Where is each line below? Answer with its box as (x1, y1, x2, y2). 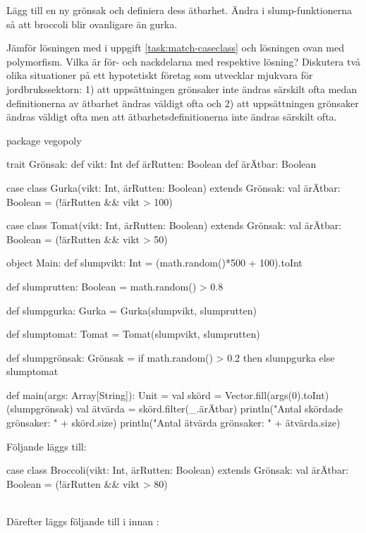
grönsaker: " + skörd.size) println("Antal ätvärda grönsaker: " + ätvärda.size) (6, 415, 341, 430)
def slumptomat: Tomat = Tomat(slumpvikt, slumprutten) (6, 326, 260, 341)
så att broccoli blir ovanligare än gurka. (6, 16, 178, 31)
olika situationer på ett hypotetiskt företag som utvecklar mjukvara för (6, 68, 313, 82)
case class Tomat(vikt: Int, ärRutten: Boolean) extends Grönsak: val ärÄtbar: (6, 218, 342, 233)
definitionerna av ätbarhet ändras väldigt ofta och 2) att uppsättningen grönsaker (6, 95, 359, 110)
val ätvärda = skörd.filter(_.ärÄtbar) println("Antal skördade (76, 401, 343, 416)
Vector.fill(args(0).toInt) (224, 387, 329, 402)
